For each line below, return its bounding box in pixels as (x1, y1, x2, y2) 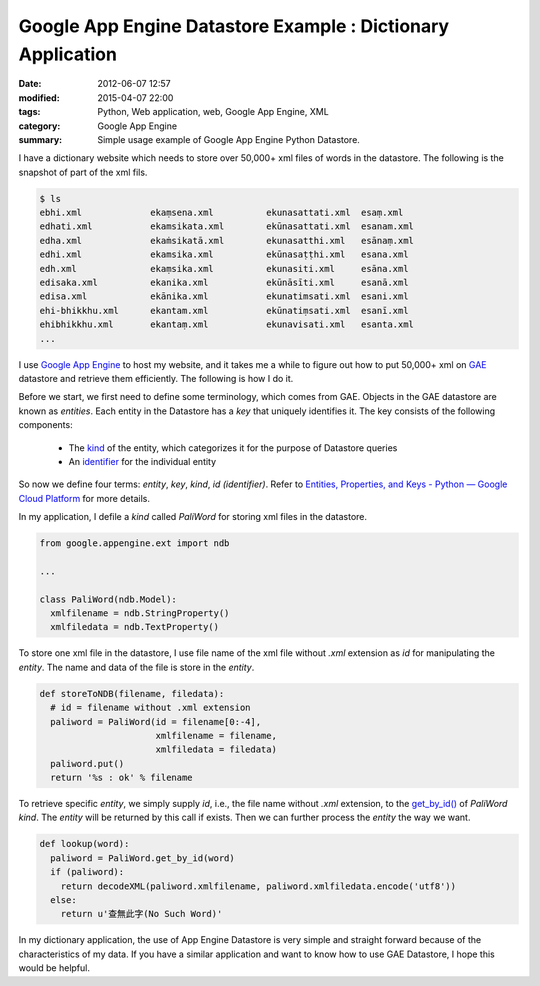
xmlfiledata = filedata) (155, 744, 277, 755)
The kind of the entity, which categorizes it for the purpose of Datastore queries (68, 441, 398, 454)
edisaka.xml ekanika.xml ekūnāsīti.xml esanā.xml (39, 277, 409, 289)
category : (18, 120, 61, 132)
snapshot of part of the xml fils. (18, 166, 148, 178)
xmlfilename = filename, (155, 730, 277, 741)
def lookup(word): (39, 838, 130, 850)
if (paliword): (50, 866, 125, 878)
